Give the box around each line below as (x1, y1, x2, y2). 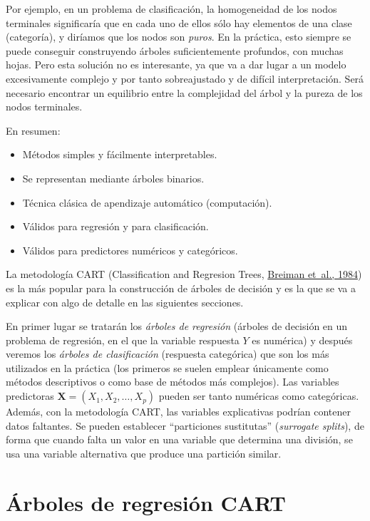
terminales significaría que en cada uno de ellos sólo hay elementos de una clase (6, 15, 352, 30)
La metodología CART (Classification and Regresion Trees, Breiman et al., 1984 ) (6, 267, 362, 282)
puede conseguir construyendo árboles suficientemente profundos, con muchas (6, 43, 344, 58)
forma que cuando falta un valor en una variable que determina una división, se (6, 432, 353, 447)
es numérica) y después (252, 332, 353, 347)
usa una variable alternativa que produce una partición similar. (6, 445, 282, 460)
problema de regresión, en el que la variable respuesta (6, 332, 240, 347)
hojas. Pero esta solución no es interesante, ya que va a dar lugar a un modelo (6, 57, 346, 72)
